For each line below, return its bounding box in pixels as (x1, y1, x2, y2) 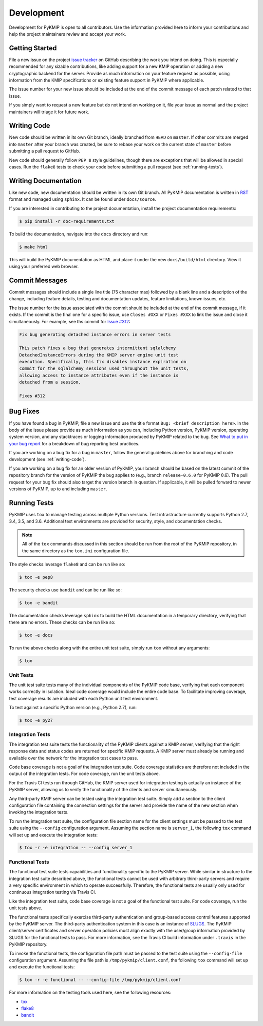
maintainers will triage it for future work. (9, 109, 90, 115)
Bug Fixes (9, 407, 40, 416)
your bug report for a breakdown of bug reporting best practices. (9, 440, 140, 446)
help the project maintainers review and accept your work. (9, 31, 126, 37)
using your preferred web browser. (9, 264, 79, 270)
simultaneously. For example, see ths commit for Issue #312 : (9, 318, 131, 324)
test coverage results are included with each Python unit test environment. (9, 695, 158, 701)
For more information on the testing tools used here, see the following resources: (9, 989, 171, 996)
